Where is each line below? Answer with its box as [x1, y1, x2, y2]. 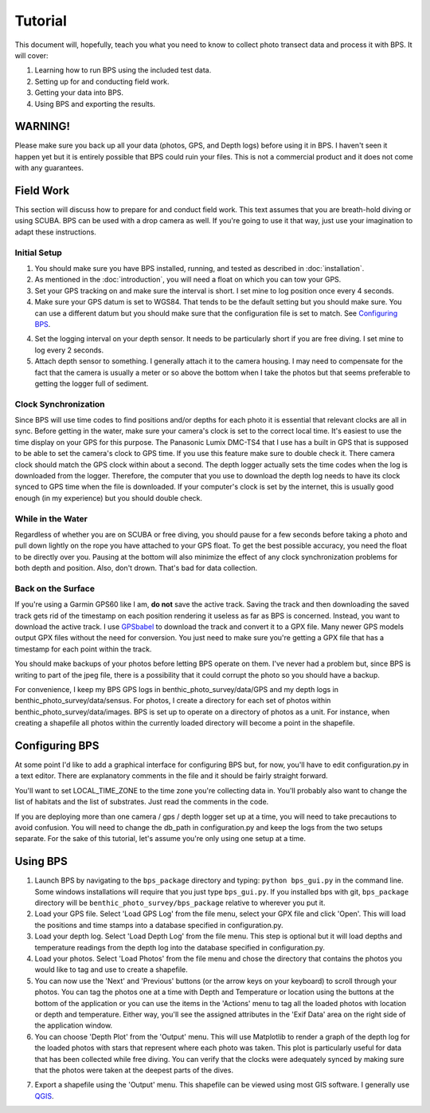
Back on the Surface [14, 583, 96, 594]
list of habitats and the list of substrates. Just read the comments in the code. [14, 797, 269, 807]
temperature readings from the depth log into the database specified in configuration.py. [34, 942, 326, 952]
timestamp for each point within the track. [14, 644, 152, 654]
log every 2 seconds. [34, 345, 104, 355]
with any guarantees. [14, 163, 84, 173]
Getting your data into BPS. [34, 88, 123, 97]
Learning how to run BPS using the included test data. [34, 65, 212, 75]
